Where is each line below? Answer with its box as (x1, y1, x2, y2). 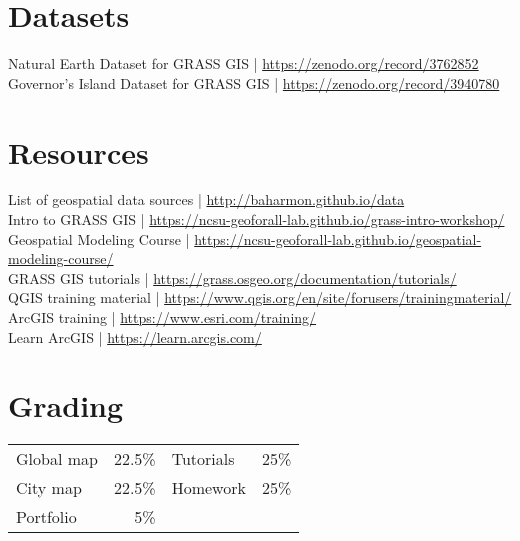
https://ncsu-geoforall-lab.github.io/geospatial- (194, 228, 482, 249)
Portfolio (16, 505, 77, 529)
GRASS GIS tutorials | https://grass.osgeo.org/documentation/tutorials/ (8, 267, 457, 288)
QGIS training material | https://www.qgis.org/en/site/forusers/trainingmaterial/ (8, 287, 512, 308)
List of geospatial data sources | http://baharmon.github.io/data (8, 189, 405, 210)
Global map (16, 447, 98, 471)
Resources (8, 131, 149, 172)
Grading (8, 385, 124, 426)
